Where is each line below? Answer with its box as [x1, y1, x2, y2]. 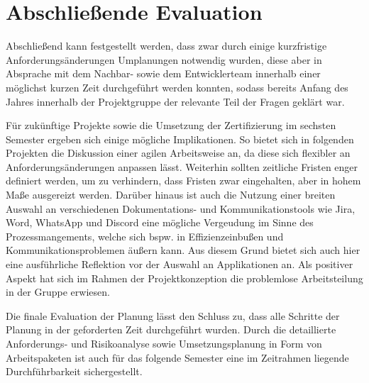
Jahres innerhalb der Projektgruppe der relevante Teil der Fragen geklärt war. [6, 94, 345, 109]
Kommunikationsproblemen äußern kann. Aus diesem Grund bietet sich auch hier [6, 243, 360, 257]
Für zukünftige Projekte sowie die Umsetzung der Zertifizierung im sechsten [6, 118, 336, 133]
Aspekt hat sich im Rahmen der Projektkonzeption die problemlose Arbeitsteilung [6, 270, 363, 285]
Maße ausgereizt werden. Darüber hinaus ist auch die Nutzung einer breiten [6, 187, 336, 202]
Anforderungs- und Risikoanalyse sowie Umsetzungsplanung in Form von [6, 336, 322, 350]
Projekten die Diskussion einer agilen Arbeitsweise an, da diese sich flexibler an [6, 145, 351, 160]
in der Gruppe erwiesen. [6, 284, 110, 299]
